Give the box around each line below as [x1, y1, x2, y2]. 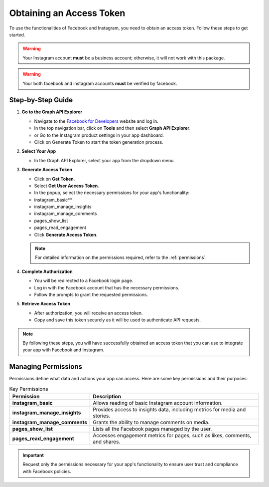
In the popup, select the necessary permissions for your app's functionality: [34, 190, 190, 196]
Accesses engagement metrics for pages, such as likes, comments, [93, 432, 252, 439]
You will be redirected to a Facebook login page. [34, 277, 134, 284]
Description [93, 393, 122, 400]
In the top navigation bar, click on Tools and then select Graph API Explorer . [34, 125, 191, 131]
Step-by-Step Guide [9, 96, 73, 104]
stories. [93, 412, 111, 419]
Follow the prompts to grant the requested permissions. [34, 292, 148, 297]
